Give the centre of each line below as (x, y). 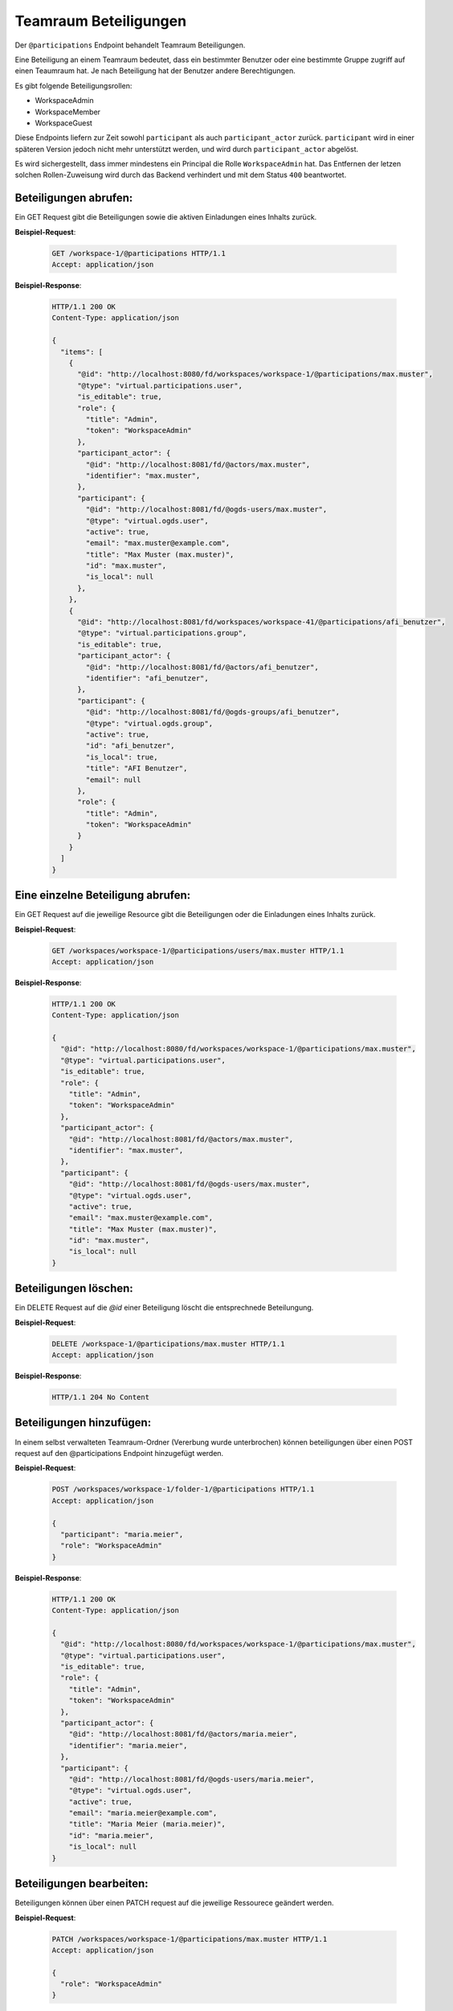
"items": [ (82, 352)
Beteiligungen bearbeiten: (82, 1884)
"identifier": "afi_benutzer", (147, 678)
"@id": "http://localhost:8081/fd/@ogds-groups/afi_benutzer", (213, 712)
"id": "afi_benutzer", (131, 746)
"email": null (113, 779)
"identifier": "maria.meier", (128, 1745)
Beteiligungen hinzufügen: (83, 1423)
